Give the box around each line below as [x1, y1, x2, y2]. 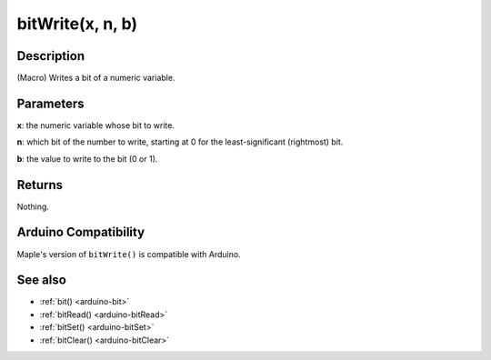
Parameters [16, 95, 85, 111]
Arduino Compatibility [16, 225, 145, 240]
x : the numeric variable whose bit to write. [16, 119, 175, 131]
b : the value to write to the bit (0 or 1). [16, 153, 158, 164]
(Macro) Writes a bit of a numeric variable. [16, 73, 175, 84]
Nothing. [16, 201, 50, 212]
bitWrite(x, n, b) [16, 14, 138, 34]
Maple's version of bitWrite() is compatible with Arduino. [16, 248, 241, 259]
